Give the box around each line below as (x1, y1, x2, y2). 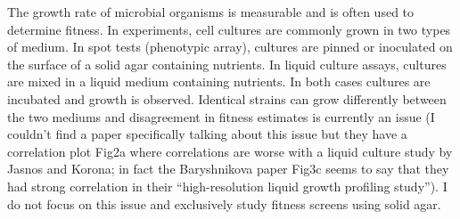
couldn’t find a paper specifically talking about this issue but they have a (7, 125, 407, 143)
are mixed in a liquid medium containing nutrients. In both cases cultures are (7, 72, 431, 91)
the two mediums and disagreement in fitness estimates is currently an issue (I (7, 107, 435, 126)
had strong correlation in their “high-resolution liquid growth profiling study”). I (7, 176, 448, 195)
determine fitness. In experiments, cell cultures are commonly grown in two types (7, 20, 451, 38)
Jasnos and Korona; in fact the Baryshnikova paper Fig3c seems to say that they (7, 159, 449, 178)
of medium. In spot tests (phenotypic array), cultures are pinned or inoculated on (7, 37, 453, 56)
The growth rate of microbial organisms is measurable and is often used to (7, 3, 415, 20)
